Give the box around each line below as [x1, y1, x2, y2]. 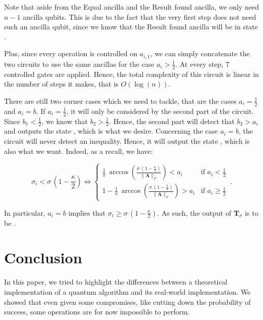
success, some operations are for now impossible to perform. [4, 306, 190, 317]
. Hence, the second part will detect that [109, 115, 235, 126]
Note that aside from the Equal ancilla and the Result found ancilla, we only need [4, 2, 259, 12]
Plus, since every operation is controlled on [4, 48, 138, 59]
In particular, [4, 207, 46, 218]
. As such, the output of [157, 207, 232, 218]
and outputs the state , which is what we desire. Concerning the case [4, 126, 218, 136]
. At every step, [175, 58, 223, 69]
